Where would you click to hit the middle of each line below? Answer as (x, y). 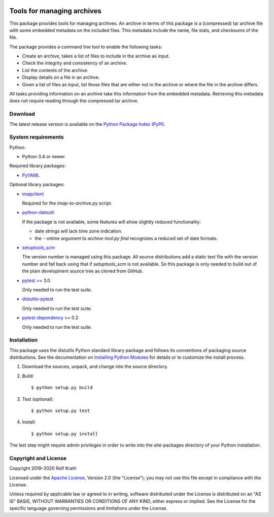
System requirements (37, 137)
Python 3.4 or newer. (44, 157)
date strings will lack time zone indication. (79, 231)
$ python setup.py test (61, 411)
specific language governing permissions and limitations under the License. (88, 508)
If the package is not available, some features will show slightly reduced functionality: (112, 222)
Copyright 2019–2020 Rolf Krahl (43, 468)
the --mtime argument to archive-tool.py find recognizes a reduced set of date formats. (126, 238)
